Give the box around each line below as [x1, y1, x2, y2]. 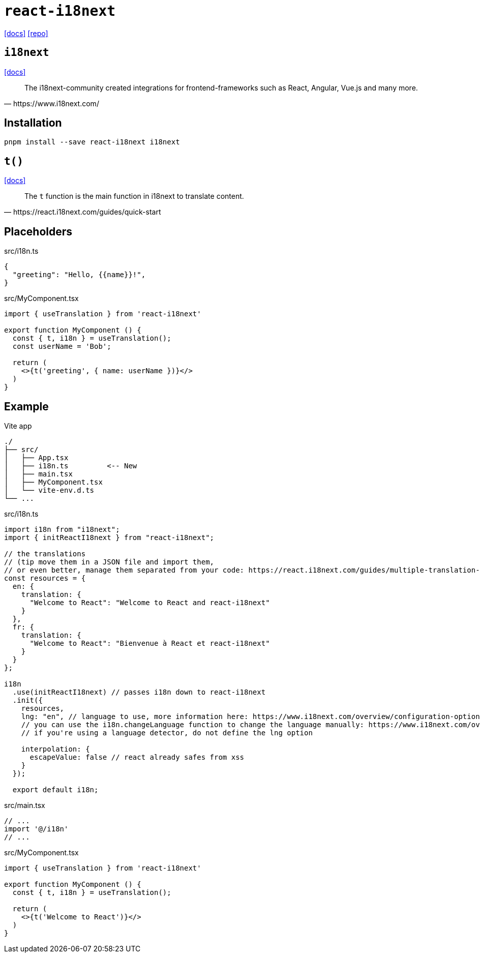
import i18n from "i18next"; [4, 525, 120, 533]
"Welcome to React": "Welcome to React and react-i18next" [29, 598, 270, 607]
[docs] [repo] [4, 28, 48, 38]
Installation [4, 116, 62, 130]
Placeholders [4, 225, 73, 238]
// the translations [4, 549, 86, 558]
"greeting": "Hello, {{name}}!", [12, 271, 146, 279]
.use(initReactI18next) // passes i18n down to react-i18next [12, 687, 266, 696]
